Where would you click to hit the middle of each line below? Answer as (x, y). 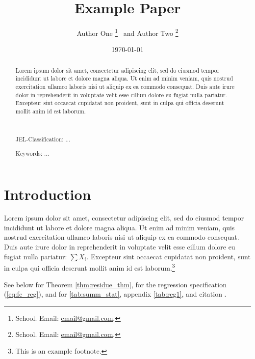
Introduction (48, 194)
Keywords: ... (32, 153)
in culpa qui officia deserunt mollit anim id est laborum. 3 (89, 267)
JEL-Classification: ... (43, 139)
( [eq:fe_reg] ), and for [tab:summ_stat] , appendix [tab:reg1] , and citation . (115, 294)
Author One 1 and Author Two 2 (127, 32)
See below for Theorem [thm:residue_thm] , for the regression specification (115, 284)
